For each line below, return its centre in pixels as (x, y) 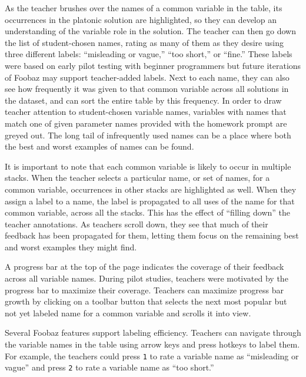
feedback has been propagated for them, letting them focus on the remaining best (152, 235)
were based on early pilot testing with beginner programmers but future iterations (153, 65)
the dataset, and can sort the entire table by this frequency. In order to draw (143, 100)
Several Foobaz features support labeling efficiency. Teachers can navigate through (153, 333)
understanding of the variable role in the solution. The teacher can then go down (150, 31)
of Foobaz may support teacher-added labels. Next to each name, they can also (147, 77)
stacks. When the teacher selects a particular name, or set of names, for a (137, 178)
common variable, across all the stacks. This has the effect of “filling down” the (148, 212)
